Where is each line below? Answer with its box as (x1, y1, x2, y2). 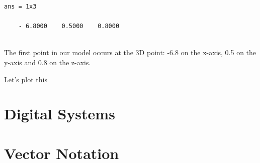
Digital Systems (4, 103, 115, 124)
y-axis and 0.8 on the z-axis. (4, 57, 91, 67)
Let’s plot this (4, 74, 47, 84)
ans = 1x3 (4, 3, 37, 10)
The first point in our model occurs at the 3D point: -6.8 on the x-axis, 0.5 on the (4, 47, 256, 58)
